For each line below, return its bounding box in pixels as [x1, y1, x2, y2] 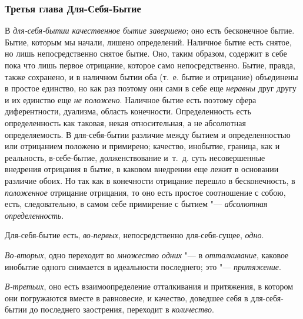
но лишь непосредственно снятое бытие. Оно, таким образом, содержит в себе [5, 47, 287, 60]
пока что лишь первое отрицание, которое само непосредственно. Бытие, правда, [5, 59, 295, 71]
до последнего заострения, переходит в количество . [29, 303, 214, 315]
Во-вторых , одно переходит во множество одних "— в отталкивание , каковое [5, 248, 289, 261]
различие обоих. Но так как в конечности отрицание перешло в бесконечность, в [5, 174, 295, 186]
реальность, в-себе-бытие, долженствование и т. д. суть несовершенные [5, 151, 265, 163]
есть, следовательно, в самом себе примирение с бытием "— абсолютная [5, 198, 268, 210]
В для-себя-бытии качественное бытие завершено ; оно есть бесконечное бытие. [5, 24, 295, 37]
